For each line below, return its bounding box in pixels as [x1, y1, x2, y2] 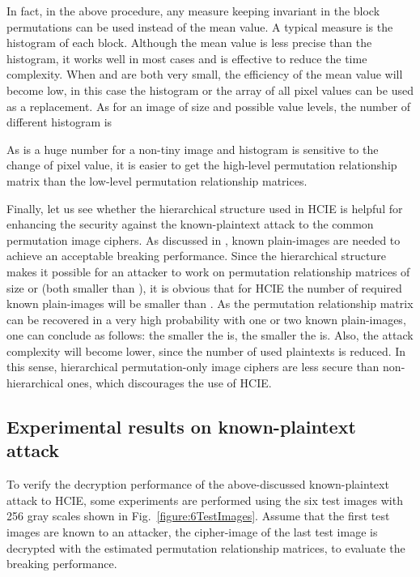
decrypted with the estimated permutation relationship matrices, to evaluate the [6, 539, 405, 556]
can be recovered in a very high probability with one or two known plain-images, [6, 310, 406, 327]
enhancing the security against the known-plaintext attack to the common [6, 216, 374, 233]
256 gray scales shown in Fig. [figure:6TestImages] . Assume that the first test [6, 507, 390, 524]
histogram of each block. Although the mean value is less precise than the [6, 34, 372, 51]
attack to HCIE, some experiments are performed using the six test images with [6, 491, 403, 508]
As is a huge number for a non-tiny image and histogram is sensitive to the [6, 140, 379, 157]
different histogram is [6, 113, 112, 130]
